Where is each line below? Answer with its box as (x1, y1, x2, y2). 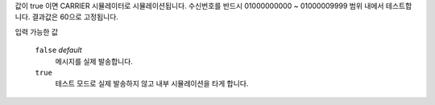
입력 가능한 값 (14, 26, 59, 36)
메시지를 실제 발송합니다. (55, 56, 133, 66)
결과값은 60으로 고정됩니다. (31, 12, 118, 22)
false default (35, 45, 82, 55)
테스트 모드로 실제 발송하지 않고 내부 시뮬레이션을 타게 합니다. (55, 79, 249, 88)
